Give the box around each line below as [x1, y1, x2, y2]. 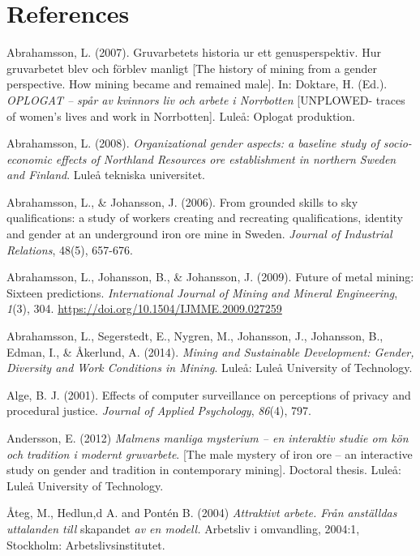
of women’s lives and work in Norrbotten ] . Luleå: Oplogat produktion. [6, 107, 355, 124]
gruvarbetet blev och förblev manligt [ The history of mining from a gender [6, 59, 377, 76]
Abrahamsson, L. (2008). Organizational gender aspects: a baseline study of [6, 135, 379, 152]
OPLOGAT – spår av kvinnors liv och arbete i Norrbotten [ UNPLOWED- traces [6, 91, 405, 108]
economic [6, 150, 52, 167]
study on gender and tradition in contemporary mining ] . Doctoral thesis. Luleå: [6, 461, 402, 478]
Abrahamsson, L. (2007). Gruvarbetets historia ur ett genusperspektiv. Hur [6, 44, 381, 61]
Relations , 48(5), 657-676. [6, 241, 133, 258]
